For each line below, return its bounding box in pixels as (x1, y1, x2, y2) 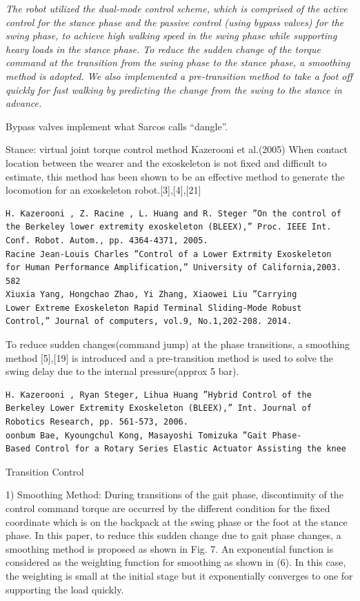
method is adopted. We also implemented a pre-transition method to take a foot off (6, 68, 353, 83)
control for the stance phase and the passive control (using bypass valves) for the (6, 14, 344, 29)
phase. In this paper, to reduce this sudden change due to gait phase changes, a (6, 528, 341, 542)
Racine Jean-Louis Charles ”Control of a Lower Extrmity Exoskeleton (6, 249, 332, 259)
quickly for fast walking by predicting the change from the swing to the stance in (6, 82, 342, 96)
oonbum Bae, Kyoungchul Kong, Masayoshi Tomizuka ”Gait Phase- (6, 430, 302, 440)
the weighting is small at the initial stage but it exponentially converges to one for (6, 568, 353, 582)
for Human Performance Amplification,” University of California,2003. (6, 263, 341, 273)
